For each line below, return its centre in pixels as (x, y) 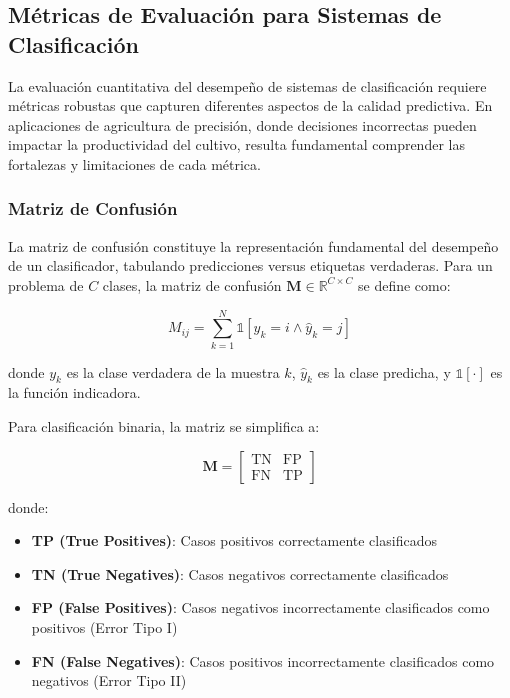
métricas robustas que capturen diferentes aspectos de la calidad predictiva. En (250, 105)
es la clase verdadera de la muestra (173, 371)
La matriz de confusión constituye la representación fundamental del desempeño (253, 245)
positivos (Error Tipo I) (104, 627)
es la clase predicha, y (384, 371)
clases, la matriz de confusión (192, 284)
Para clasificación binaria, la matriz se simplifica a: (164, 426)
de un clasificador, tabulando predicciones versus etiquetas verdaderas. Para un (250, 265)
